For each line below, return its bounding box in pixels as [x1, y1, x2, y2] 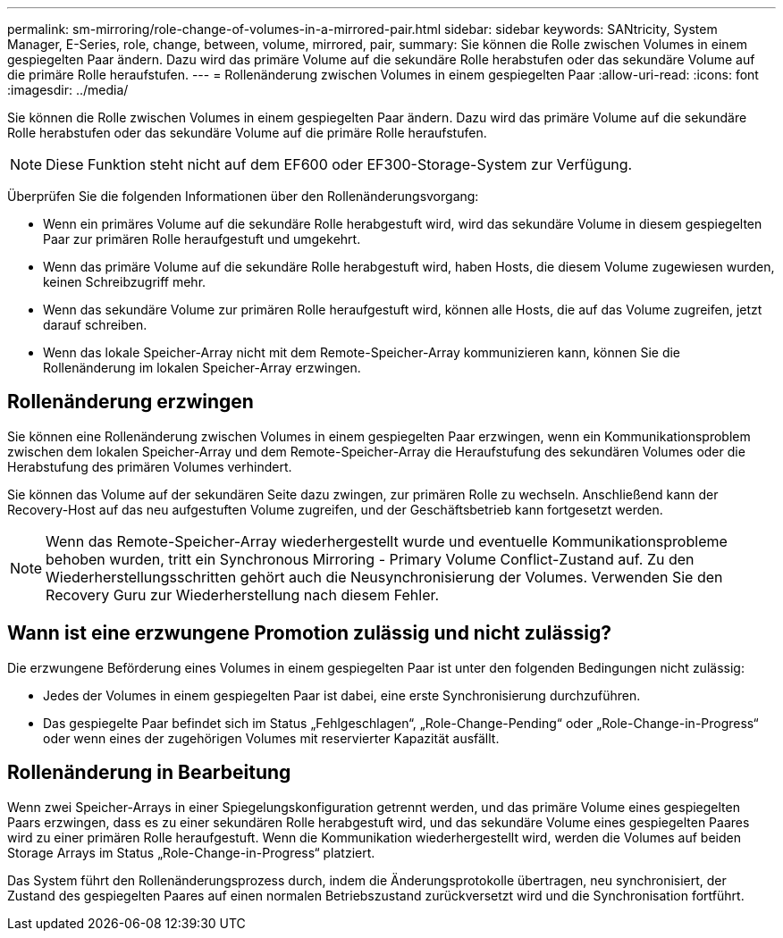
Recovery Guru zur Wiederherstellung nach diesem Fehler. [46, 585, 440, 604]
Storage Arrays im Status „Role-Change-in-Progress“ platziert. [7, 844, 375, 860]
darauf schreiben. [43, 317, 147, 332]
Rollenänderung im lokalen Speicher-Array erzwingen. [43, 360, 361, 375]
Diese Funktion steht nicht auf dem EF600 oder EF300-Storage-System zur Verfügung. [46, 155, 633, 173]
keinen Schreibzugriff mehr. [43, 274, 206, 289]
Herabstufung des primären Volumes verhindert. [7, 458, 292, 474]
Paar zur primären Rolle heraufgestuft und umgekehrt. [43, 231, 361, 247]
